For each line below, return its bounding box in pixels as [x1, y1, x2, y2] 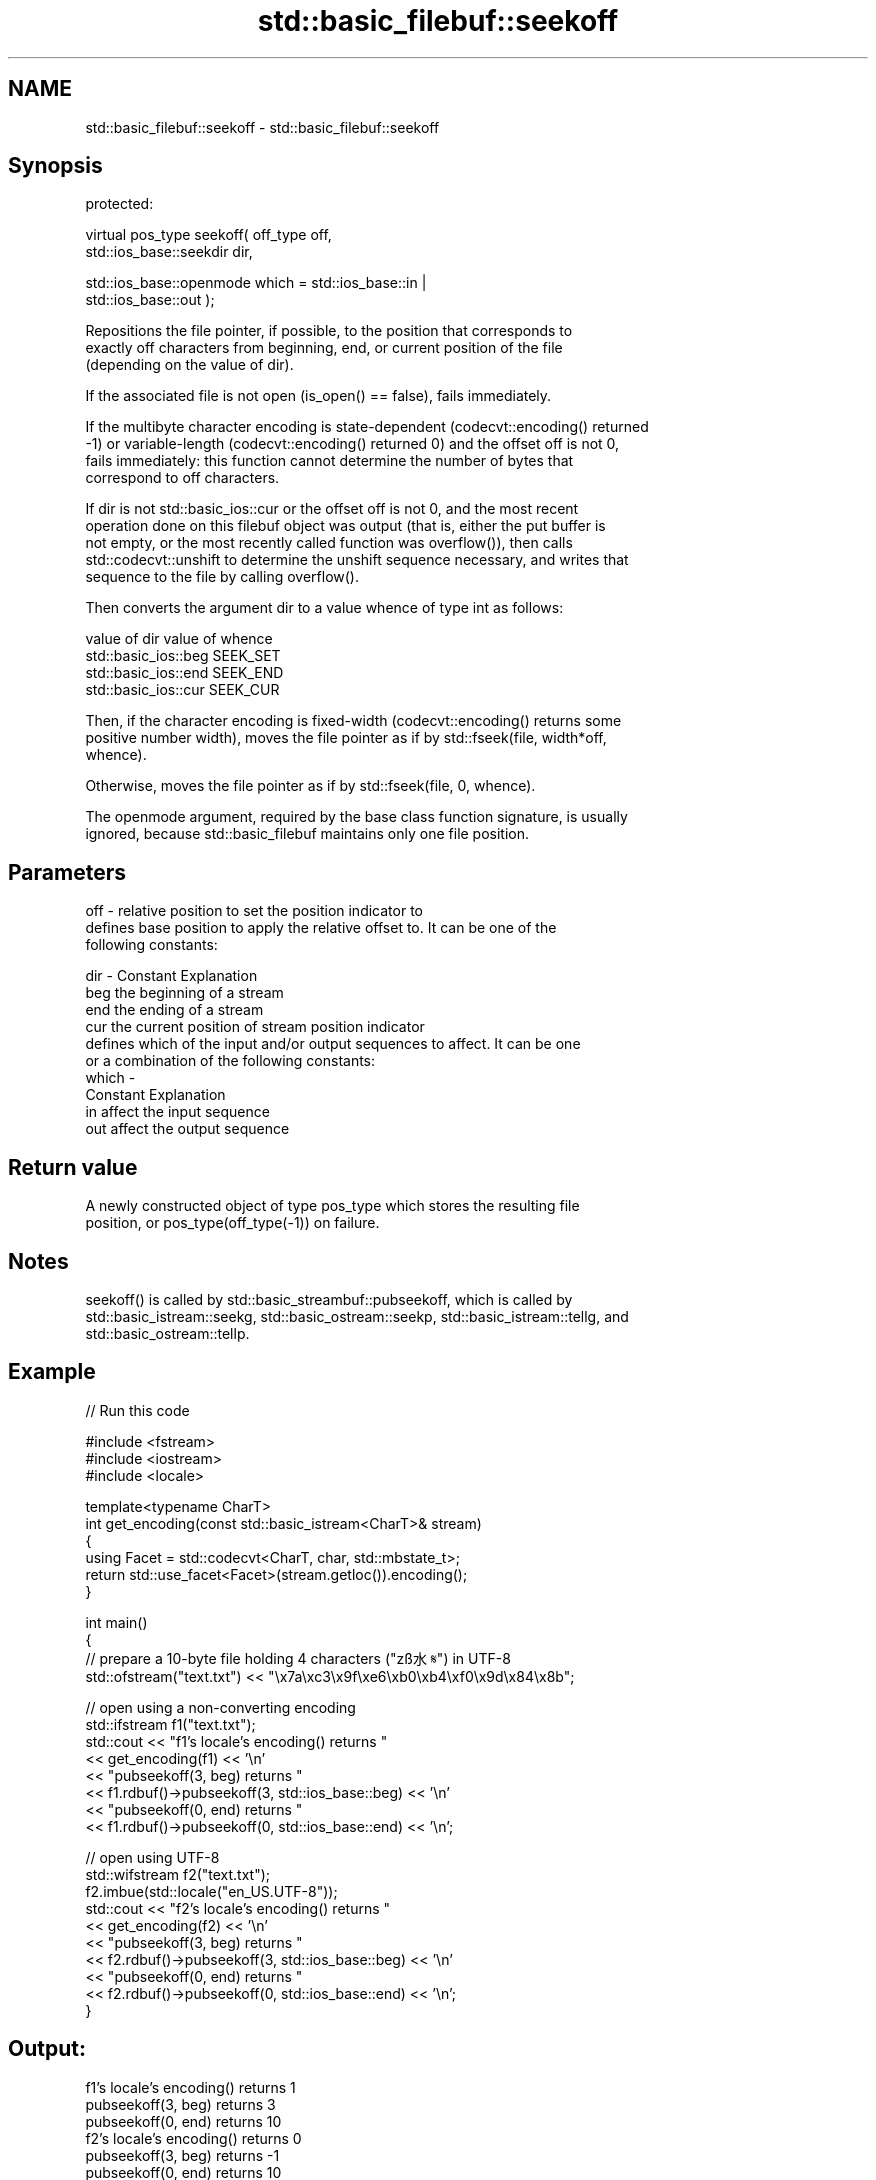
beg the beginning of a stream [85, 984, 284, 1002]
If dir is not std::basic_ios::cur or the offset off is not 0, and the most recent [85, 500, 579, 518]
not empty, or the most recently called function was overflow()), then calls [85, 534, 573, 552]
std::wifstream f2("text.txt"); [85, 1865, 271, 1883]
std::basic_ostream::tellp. [85, 1324, 250, 1342]
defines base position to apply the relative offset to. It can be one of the [85, 919, 557, 937]
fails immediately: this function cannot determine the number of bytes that [85, 452, 574, 470]
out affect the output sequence [85, 1120, 290, 1138]
